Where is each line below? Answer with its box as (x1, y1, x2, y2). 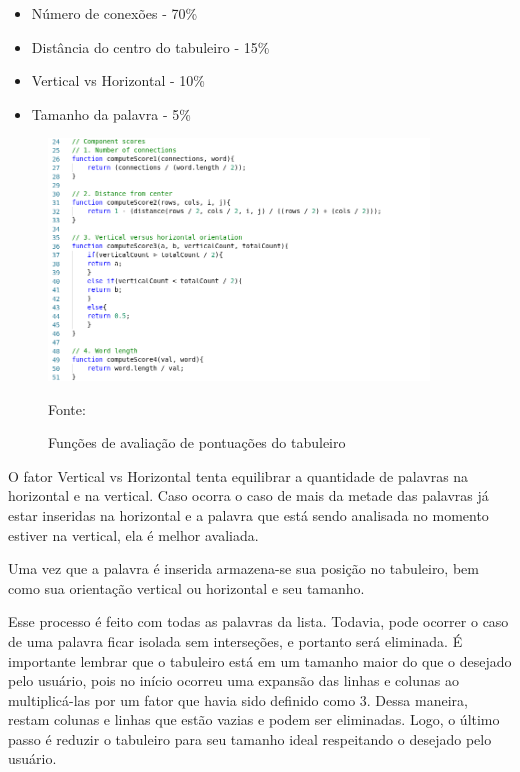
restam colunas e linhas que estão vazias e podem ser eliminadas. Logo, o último (8, 709, 500, 730)
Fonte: (48, 398, 86, 419)
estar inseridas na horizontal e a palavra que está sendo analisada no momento (8, 504, 489, 525)
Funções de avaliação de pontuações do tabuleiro (48, 432, 346, 453)
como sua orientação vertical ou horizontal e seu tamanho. (8, 577, 365, 598)
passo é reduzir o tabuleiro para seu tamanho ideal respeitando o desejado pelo (8, 728, 492, 749)
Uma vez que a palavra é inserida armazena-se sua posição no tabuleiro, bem (8, 558, 479, 579)
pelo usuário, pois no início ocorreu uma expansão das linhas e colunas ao (8, 670, 459, 691)
